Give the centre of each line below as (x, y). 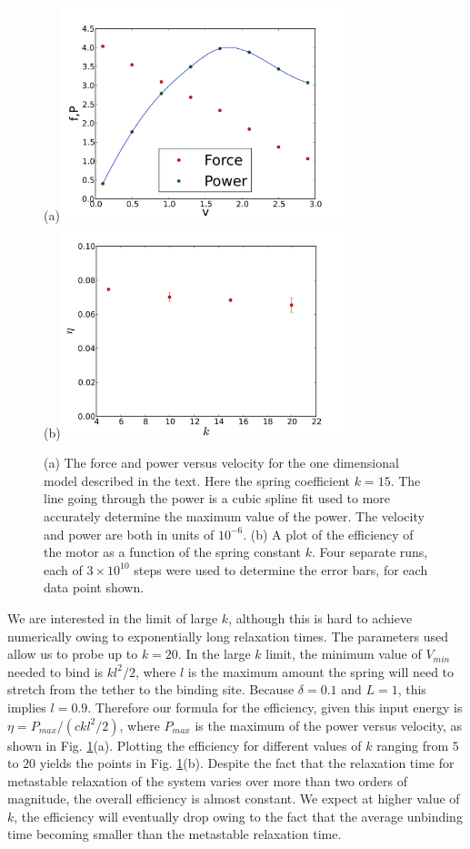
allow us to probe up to (73, 654)
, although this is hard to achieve (320, 617)
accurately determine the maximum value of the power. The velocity (234, 515)
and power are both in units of (129, 534)
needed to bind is (55, 671)
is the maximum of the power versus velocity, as (328, 725)
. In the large (214, 654)
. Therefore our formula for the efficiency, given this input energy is (275, 707)
